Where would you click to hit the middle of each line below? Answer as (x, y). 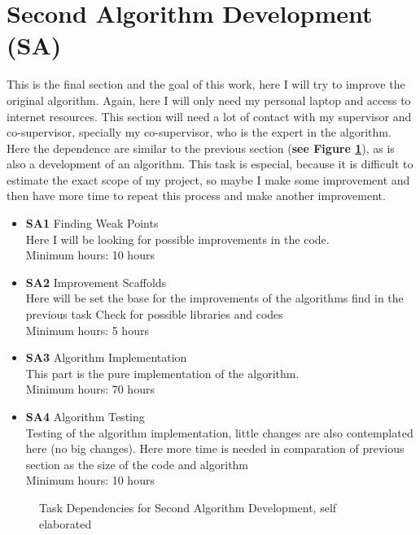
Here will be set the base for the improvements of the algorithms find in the (214, 298)
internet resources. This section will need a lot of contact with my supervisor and (209, 116)
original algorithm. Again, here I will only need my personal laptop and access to (209, 100)
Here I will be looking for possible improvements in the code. (177, 239)
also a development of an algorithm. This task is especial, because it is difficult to (210, 164)
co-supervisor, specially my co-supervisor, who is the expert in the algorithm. (199, 132)
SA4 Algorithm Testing (85, 416)
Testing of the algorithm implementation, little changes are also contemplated (219, 432)
